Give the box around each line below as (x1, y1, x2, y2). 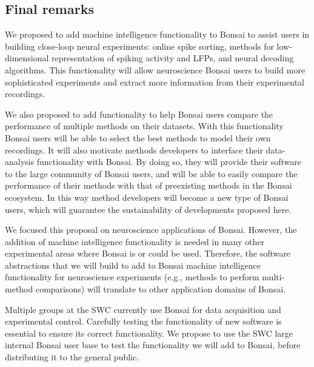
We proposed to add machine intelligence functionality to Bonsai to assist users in (5, 28, 310, 41)
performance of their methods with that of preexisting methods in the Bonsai (5, 179, 292, 192)
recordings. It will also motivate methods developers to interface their (5, 143, 263, 156)
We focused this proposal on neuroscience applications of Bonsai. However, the (5, 223, 297, 236)
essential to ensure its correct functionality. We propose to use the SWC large (5, 326, 293, 339)
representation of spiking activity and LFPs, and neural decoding (52, 52, 294, 64)
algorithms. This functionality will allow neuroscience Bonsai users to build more (5, 63, 306, 76)
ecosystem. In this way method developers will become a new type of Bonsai (5, 190, 289, 203)
